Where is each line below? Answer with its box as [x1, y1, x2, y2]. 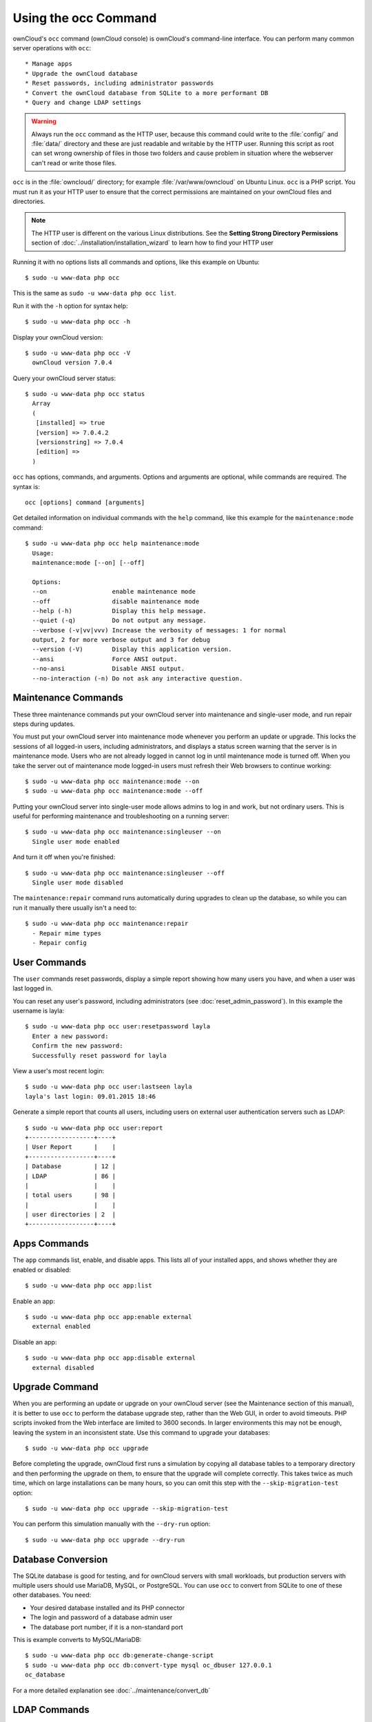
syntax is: [12, 482, 41, 490]
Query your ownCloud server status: [12, 374, 116, 382]
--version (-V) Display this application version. [32, 645, 232, 654]
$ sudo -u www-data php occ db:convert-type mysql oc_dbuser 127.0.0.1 [25, 1661, 272, 1669]
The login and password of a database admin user [30, 1613, 173, 1621]
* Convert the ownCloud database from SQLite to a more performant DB [25, 89, 269, 96]
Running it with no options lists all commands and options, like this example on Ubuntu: [12, 258, 260, 266]
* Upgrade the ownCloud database [25, 70, 138, 77]
